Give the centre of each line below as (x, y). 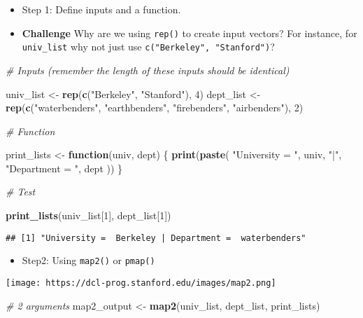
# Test (21, 192)
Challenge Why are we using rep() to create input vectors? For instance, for (190, 33)
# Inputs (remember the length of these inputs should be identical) (148, 70)
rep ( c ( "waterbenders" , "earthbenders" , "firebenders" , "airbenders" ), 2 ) (155, 108)
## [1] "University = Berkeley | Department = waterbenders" (156, 238)
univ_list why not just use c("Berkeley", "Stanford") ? (148, 47)
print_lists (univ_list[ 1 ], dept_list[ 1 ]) (88, 215)
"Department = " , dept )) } (64, 168)
